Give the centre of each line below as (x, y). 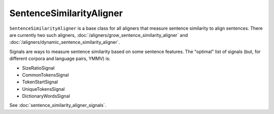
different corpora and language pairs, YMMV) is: (60, 59)
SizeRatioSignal (38, 68)
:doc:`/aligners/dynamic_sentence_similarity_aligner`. (65, 42)
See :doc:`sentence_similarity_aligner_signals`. (58, 105)
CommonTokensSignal (45, 75)
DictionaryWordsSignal (46, 96)
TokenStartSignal (40, 82)
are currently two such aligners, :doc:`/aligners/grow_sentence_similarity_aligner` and (98, 35)
